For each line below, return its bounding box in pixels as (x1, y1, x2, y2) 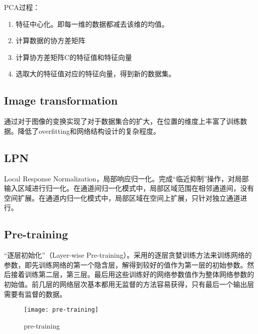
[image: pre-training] (24, 306, 99, 314)
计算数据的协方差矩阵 (15, 35, 85, 46)
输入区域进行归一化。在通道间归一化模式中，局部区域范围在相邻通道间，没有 (4, 183, 254, 193)
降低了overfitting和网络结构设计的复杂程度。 (17, 125, 160, 136)
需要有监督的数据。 (4, 288, 66, 299)
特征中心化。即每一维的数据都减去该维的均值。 (15, 18, 169, 29)
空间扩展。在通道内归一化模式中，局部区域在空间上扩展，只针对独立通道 (4, 192, 240, 203)
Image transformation (4, 93, 118, 108)
